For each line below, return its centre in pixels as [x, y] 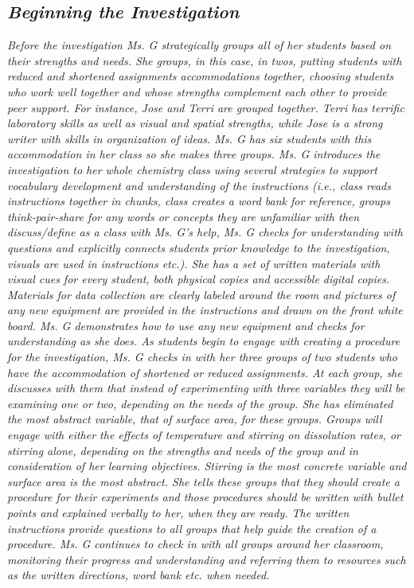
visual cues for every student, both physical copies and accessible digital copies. [199, 279]
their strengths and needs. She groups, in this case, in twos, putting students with [205, 60]
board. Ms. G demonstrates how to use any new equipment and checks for [186, 325]
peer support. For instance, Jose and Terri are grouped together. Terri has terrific [206, 107]
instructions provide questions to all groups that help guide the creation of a [192, 528]
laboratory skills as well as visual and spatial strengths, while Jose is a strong [195, 123]
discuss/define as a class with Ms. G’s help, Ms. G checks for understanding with [205, 232]
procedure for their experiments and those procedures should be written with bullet [205, 497]
